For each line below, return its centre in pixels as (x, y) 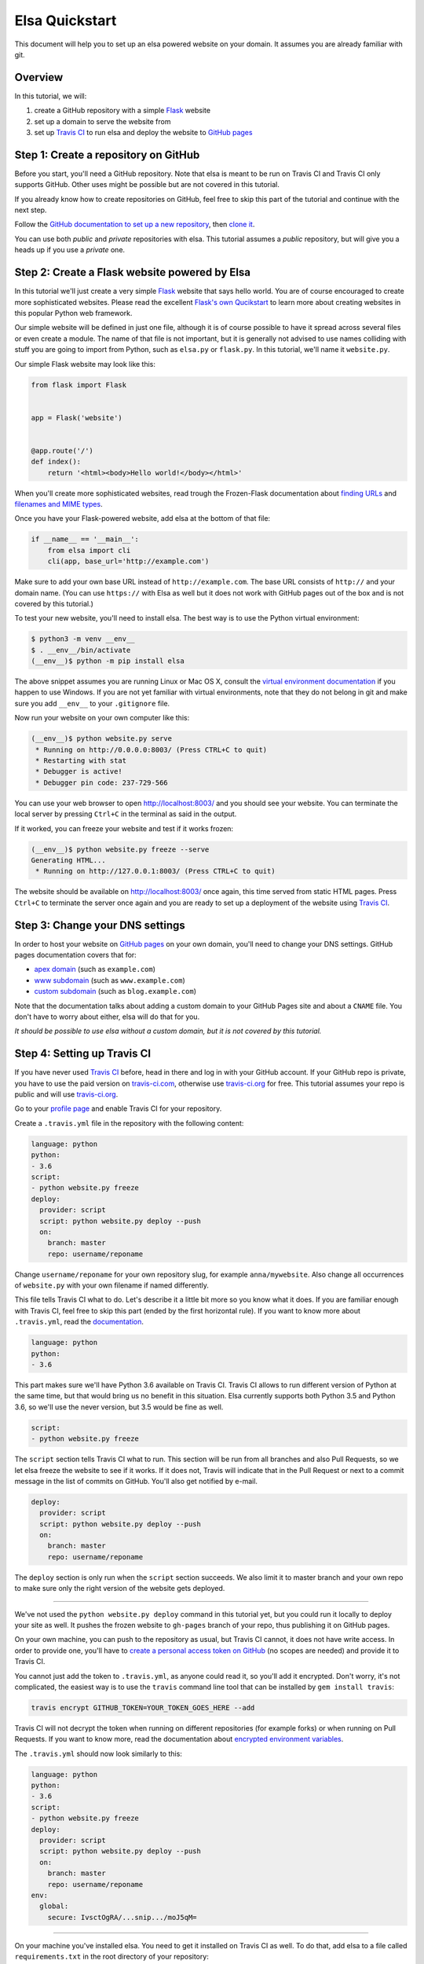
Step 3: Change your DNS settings (100, 925)
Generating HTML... (68, 860)
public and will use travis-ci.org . (66, 1094)
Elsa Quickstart (66, 20)
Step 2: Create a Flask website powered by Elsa (133, 272)
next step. (31, 210)
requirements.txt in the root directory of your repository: (112, 1957)
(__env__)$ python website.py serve (102, 739)
